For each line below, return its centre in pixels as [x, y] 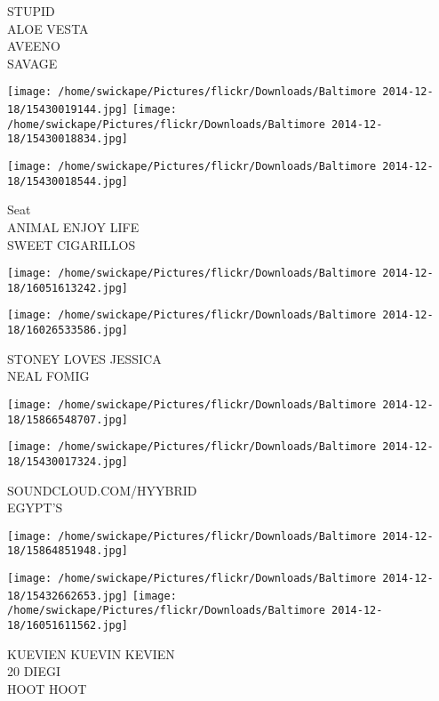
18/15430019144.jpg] [68, 110]
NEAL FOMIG [48, 376]
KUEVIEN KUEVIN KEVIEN [91, 653]
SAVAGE [32, 63]
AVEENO [34, 46]
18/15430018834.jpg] [68, 139]
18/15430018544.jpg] [68, 181]
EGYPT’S [35, 508]
